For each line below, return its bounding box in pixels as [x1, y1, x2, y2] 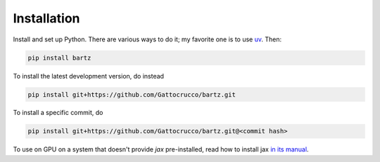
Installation [13, 11, 80, 26]
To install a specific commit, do [13, 109, 103, 117]
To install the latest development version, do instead [13, 72, 165, 80]
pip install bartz [27, 53, 91, 62]
